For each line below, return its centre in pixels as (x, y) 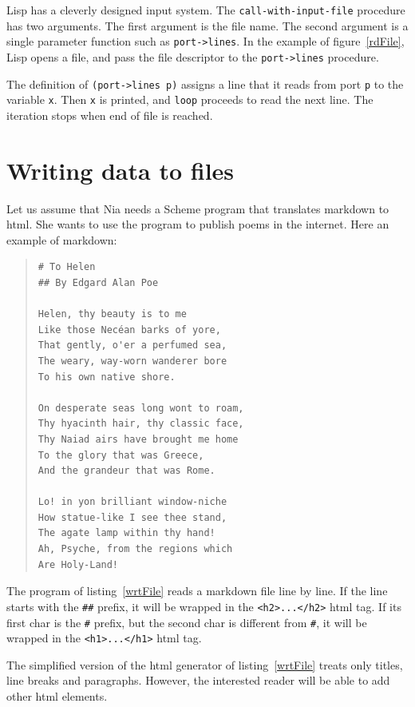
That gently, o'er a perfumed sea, (132, 346)
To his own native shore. (107, 377)
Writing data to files (121, 170)
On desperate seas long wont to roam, (141, 408)
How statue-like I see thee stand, (132, 517)
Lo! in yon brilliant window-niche (132, 502)
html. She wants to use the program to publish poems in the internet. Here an (198, 224)
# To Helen (67, 267)
